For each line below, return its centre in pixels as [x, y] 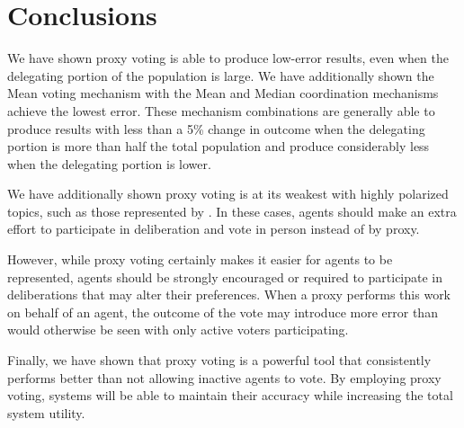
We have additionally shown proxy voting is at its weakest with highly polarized [228, 194]
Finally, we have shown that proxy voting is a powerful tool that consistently [219, 360]
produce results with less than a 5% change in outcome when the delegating [216, 128]
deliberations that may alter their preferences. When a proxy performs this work [229, 294]
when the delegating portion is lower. [109, 163]
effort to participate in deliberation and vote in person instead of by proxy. [214, 229]
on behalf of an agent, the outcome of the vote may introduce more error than [223, 312]
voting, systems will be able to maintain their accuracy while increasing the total [230, 395]
